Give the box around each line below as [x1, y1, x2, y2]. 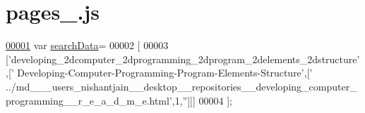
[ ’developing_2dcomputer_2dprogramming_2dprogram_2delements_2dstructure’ [6, 51, 360, 66]
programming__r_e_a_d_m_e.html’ [6, 93, 172, 107]
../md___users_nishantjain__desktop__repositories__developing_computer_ [6, 79, 357, 93]
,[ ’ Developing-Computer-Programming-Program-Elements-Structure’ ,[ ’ [6, 65, 313, 80]
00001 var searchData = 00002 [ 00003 [6, 38, 169, 53]
